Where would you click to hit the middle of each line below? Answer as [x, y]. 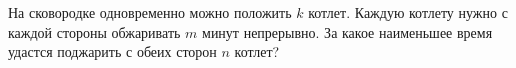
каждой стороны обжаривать [94, 31]
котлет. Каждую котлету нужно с [408, 12]
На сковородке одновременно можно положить [150, 12]
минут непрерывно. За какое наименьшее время [347, 31]
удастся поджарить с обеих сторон [112, 51]
